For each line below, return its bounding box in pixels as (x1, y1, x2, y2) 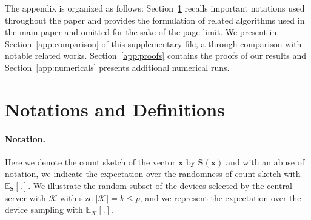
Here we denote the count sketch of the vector (5, 155, 176, 168)
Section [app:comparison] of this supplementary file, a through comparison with (5, 37, 302, 50)
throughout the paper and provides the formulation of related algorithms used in (5, 13, 305, 26)
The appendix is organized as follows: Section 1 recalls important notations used (5, 2, 305, 14)
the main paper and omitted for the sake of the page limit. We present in (5, 25, 277, 38)
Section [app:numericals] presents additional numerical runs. (5, 61, 230, 73)
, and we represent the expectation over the (139, 191, 301, 204)
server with (5, 191, 46, 204)
